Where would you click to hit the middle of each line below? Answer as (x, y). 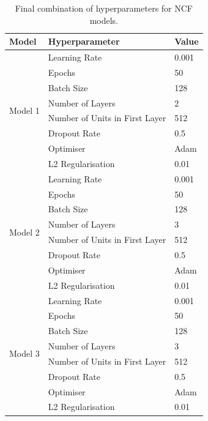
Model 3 (24, 353)
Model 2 (24, 232)
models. (104, 20)
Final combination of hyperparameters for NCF (104, 8)
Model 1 (24, 110)
